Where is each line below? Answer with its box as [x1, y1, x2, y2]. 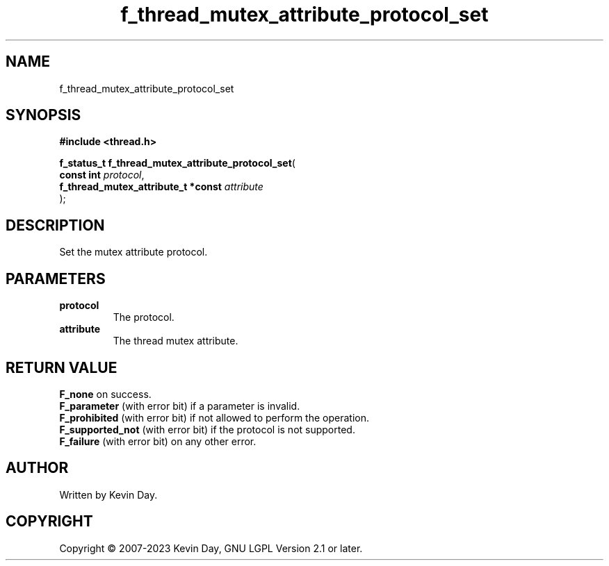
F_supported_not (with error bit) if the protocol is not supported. [59, 423, 355, 435]
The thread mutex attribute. [113, 335, 238, 347]
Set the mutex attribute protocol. [59, 246, 208, 258]
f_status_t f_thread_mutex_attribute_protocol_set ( [59, 157, 295, 169]
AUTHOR [6, 459, 69, 477]
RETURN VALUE [6, 358, 117, 376]
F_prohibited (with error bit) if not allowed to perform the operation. [59, 411, 369, 424]
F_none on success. [59, 388, 152, 400]
